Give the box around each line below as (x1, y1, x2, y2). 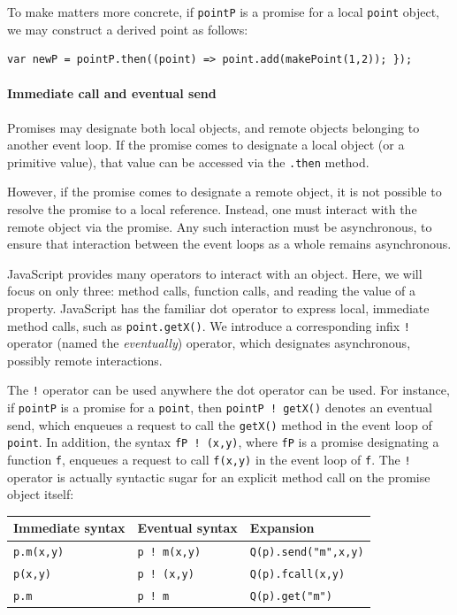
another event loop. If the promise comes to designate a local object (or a (7, 135, 405, 154)
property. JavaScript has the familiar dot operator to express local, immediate (7, 299, 430, 318)
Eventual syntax (137, 519, 238, 537)
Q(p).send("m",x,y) (249, 546, 364, 559)
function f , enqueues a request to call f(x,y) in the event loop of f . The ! (7, 450, 411, 469)
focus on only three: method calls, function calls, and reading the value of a (7, 281, 415, 300)
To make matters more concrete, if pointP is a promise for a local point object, (7, 3, 440, 20)
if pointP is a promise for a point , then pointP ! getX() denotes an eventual (7, 398, 432, 417)
